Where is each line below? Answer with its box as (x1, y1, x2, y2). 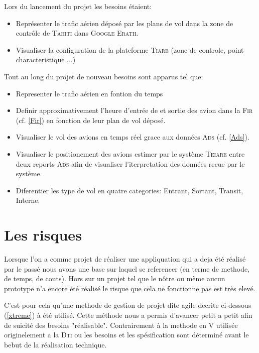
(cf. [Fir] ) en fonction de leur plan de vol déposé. (16, 114, 166, 125)
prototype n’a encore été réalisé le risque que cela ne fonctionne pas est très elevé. (4, 283, 255, 293)
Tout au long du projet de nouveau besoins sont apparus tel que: (4, 71, 203, 81)
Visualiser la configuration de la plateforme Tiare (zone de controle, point (16, 44, 244, 55)
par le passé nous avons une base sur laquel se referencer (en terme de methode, (4, 263, 250, 274)
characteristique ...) (16, 54, 76, 65)
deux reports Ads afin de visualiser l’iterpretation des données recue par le (16, 158, 245, 169)
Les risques (4, 224, 82, 245)
